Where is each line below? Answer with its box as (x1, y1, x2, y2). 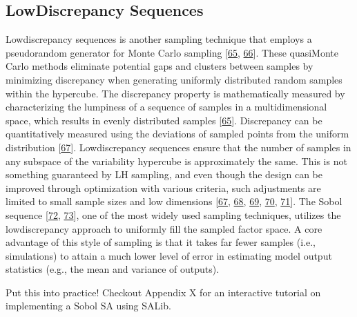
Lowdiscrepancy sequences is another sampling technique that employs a (6, 32, 312, 46)
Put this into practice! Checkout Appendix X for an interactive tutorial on (6, 285, 321, 299)
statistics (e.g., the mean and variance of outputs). (6, 262, 220, 276)
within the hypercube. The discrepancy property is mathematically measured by (6, 86, 345, 100)
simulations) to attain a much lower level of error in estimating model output (6, 248, 332, 262)
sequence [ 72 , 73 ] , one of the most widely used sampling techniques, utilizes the (6, 207, 341, 222)
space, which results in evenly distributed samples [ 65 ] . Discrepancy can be (6, 113, 322, 127)
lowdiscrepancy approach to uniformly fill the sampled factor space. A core (6, 221, 322, 236)
